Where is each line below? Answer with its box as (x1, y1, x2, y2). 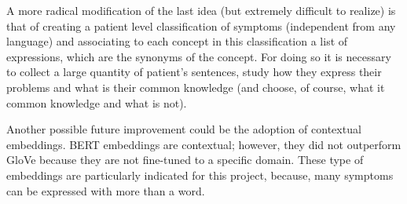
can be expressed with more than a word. (6, 182, 205, 199)
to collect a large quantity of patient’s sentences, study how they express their (6, 64, 382, 80)
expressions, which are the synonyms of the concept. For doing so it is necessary (6, 48, 391, 64)
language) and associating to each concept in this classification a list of (6, 33, 348, 49)
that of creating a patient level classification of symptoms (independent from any (6, 17, 396, 34)
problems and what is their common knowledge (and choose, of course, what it (6, 78, 385, 95)
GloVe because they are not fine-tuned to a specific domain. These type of (6, 151, 364, 168)
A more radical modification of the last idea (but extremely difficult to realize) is (6, 2, 396, 18)
